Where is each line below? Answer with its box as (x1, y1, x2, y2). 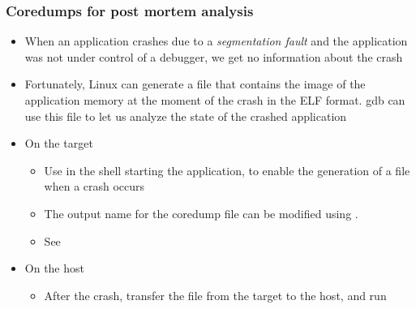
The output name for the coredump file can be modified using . (44, 204, 358, 221)
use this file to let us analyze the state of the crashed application (24, 107, 347, 124)
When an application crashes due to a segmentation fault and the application (24, 32, 408, 49)
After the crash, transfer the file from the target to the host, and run (44, 286, 387, 303)
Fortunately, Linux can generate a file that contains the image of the (24, 75, 366, 92)
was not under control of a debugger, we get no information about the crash (24, 48, 403, 65)
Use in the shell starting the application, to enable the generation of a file (44, 161, 410, 178)
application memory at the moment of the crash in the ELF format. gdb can (24, 92, 405, 108)
